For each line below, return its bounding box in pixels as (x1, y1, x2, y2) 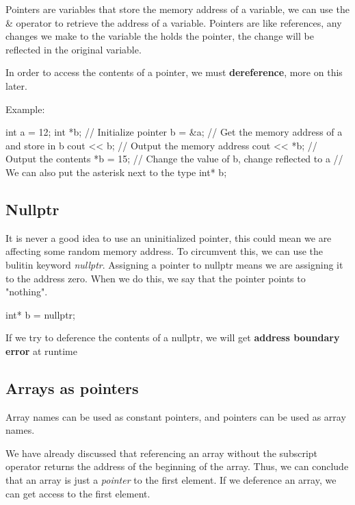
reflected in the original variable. (5, 42, 142, 56)
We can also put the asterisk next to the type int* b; (5, 164, 227, 179)
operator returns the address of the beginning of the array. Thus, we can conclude (5, 459, 349, 473)
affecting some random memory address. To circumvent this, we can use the (5, 244, 324, 258)
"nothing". (5, 284, 48, 299)
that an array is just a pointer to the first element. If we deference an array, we (5, 473, 337, 487)
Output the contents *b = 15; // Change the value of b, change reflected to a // (5, 151, 343, 166)
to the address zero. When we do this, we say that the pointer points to (5, 271, 306, 285)
